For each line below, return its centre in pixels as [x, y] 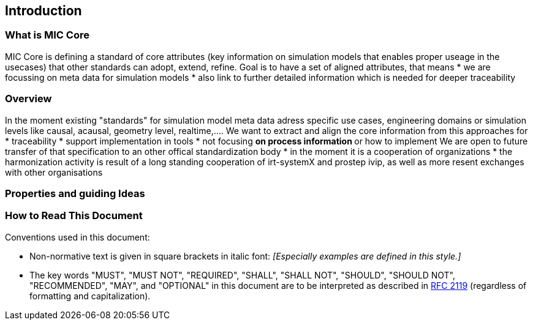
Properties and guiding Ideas [75, 193]
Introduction [43, 11]
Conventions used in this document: [77, 237]
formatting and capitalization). [90, 296]
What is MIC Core [47, 35]
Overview [28, 99]
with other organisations [54, 172]
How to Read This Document [74, 216]
